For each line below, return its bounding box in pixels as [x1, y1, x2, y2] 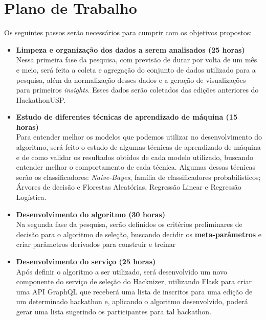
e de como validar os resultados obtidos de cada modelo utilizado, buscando [16, 151, 254, 162]
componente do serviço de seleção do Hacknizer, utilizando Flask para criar [16, 276, 252, 287]
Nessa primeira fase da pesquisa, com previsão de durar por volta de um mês [16, 54, 257, 65]
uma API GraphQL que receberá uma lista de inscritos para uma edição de [16, 286, 253, 296]
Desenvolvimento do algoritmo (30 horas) [16, 209, 165, 219]
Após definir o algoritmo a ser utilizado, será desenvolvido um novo [16, 266, 228, 277]
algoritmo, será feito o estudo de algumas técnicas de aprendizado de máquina [16, 142, 261, 152]
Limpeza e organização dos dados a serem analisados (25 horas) [16, 44, 245, 55]
